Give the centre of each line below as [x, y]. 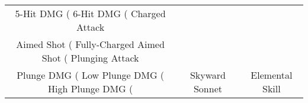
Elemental [272, 75]
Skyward [208, 75]
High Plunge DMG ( [90, 88]
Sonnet [208, 88]
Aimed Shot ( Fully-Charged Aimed [90, 44]
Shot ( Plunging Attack [90, 58]
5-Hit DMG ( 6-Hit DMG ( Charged [90, 13]
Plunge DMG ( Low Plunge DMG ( [91, 75]
